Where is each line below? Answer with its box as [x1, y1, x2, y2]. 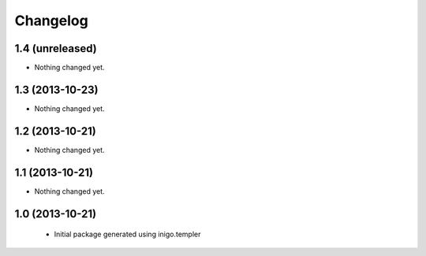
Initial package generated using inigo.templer [54, 229, 201, 239]
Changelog [14, 12, 88, 29]
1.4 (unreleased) [14, 42, 98, 55]
